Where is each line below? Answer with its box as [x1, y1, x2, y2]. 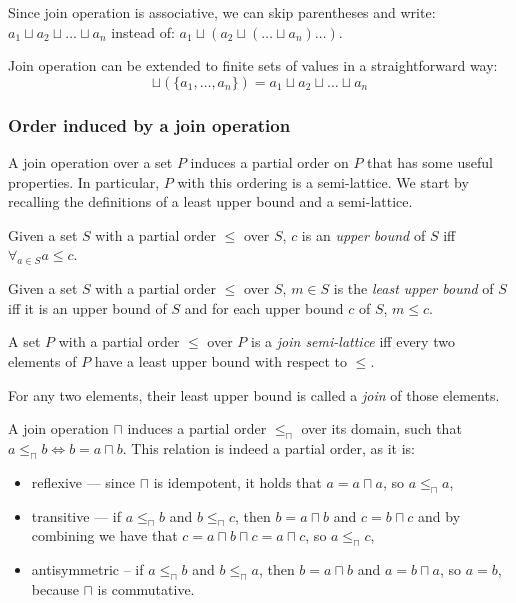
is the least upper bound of [333, 278, 494, 299]
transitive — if [31, 505, 121, 526]
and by [418, 505, 461, 526]
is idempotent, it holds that [153, 471, 322, 492]
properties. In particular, [8, 171, 160, 192]
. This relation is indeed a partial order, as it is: [122, 437, 415, 458]
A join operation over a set [8, 152, 173, 172]
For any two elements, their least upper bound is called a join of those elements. [8, 384, 500, 405]
